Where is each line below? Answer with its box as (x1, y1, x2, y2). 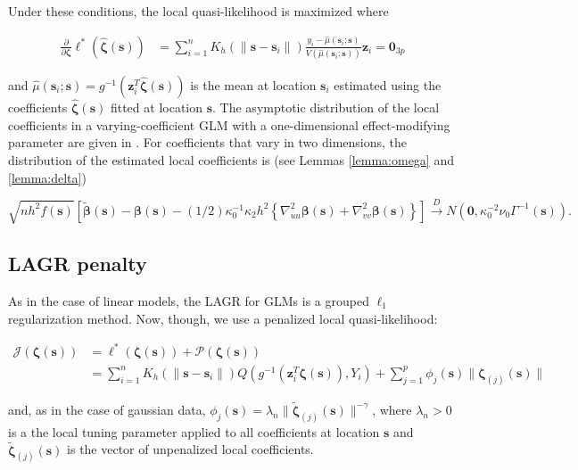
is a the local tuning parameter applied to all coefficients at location (8, 422, 380, 441)
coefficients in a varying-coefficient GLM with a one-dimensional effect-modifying (8, 115, 450, 134)
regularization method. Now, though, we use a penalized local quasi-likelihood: (8, 309, 438, 327)
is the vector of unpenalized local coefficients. (67, 440, 314, 458)
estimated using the (334, 75, 442, 94)
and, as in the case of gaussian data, (8, 400, 206, 418)
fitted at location (110, 98, 203, 117)
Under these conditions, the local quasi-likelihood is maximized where (8, 2, 389, 20)
